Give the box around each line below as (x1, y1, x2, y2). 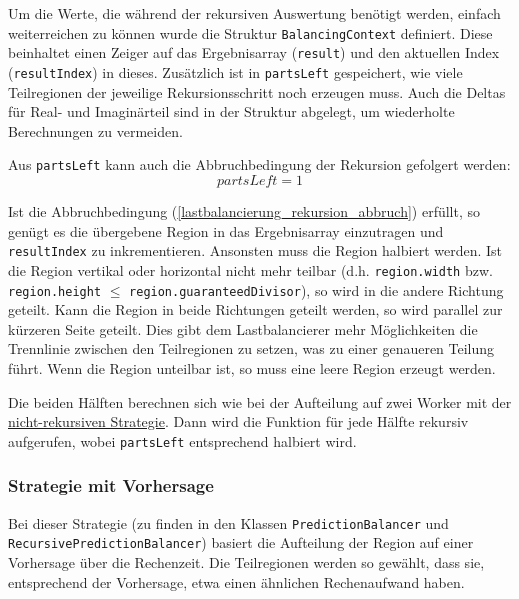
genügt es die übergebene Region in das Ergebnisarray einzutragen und (8, 220, 444, 241)
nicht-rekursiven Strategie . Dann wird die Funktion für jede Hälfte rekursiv (8, 411, 469, 432)
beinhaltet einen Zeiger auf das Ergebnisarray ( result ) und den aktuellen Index (8, 42, 500, 63)
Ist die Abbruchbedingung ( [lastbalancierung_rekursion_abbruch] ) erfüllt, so (8, 201, 481, 221)
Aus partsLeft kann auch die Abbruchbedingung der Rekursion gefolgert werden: (8, 154, 511, 175)
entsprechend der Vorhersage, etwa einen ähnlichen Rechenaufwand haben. (8, 571, 465, 592)
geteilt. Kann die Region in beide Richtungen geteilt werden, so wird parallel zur (8, 299, 503, 320)
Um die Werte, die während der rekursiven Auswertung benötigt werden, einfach (8, 3, 501, 23)
